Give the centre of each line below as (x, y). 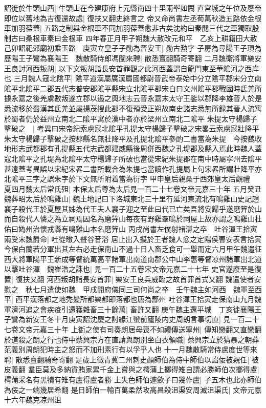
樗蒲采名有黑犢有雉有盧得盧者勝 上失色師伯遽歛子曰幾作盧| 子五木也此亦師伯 (133, 379)
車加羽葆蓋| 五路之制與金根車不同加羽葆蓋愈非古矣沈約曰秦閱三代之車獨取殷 (132, 28)
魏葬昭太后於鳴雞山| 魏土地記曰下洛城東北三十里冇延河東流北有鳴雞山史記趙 (132, 199)
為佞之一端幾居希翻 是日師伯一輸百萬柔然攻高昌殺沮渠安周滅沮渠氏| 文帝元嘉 (133, 389)
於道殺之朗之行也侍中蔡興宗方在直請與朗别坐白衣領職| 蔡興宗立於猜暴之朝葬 (132, 339)
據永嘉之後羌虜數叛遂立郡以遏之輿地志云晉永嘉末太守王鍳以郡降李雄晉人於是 (133, 98)
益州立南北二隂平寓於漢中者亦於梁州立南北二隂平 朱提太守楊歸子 (148, 118)
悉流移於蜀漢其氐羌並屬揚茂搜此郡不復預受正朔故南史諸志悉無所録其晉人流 (129, 108)
